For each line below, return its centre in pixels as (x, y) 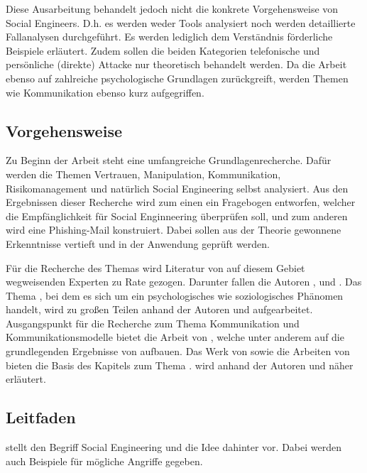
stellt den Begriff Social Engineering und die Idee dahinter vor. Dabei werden (174, 447)
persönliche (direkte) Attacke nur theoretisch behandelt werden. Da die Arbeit (176, 64)
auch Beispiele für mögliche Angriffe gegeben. (104, 461)
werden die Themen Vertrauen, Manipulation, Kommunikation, (143, 174)
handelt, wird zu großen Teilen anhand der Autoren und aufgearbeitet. (159, 309)
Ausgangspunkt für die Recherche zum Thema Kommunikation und (153, 323)
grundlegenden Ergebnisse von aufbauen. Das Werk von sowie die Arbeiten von (178, 351)
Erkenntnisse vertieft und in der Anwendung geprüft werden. (138, 243)
